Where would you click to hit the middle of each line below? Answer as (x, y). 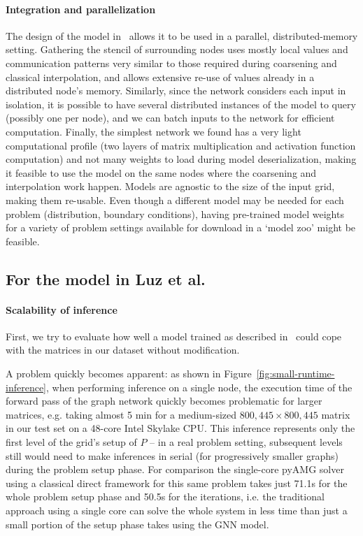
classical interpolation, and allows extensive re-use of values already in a (160, 77)
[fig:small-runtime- (296, 374)
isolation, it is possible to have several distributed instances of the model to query (181, 104)
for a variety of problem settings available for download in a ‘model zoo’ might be (181, 227)
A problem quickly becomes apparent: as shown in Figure (129, 374)
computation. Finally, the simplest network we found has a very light (154, 131)
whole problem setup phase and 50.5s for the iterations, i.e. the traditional (165, 497)
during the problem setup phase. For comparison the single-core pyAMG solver (175, 469)
